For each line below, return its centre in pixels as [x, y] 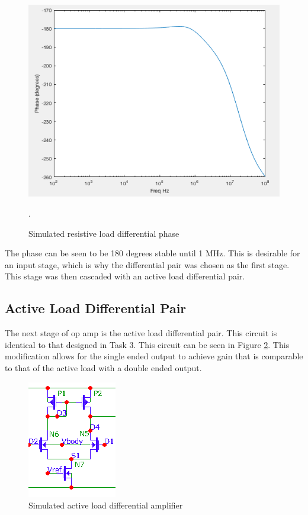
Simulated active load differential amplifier [106, 505]
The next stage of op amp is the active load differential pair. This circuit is [141, 333]
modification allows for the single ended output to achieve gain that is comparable [154, 356]
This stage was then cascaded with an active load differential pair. [125, 276]
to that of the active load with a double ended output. [103, 367]
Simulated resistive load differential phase [104, 233]
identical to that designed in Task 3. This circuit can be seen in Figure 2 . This [147, 344]
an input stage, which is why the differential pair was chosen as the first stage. [147, 264]
